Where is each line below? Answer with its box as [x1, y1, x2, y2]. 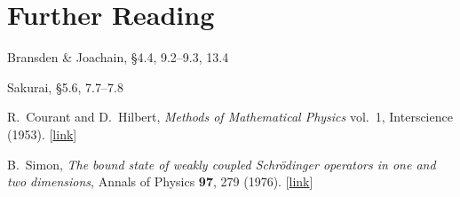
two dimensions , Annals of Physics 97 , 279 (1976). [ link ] [7, 172, 313, 191]
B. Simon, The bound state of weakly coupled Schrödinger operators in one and [7, 154, 436, 173]
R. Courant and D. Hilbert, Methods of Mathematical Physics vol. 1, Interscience [7, 107, 453, 126]
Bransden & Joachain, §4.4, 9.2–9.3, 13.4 [7, 48, 229, 67]
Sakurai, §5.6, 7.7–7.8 [7, 77, 123, 96]
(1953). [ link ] [7, 124, 77, 143]
